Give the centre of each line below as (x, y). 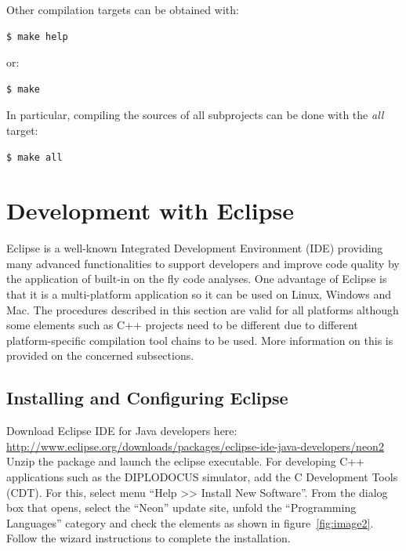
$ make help (37, 36)
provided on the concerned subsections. (100, 355)
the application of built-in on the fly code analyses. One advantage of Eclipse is (197, 279)
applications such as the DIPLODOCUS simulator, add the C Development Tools (202, 477)
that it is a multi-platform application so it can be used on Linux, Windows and (199, 294)
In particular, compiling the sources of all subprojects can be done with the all (195, 115)
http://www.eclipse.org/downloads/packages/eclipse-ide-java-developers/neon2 (195, 446)
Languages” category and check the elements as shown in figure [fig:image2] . (190, 522)
